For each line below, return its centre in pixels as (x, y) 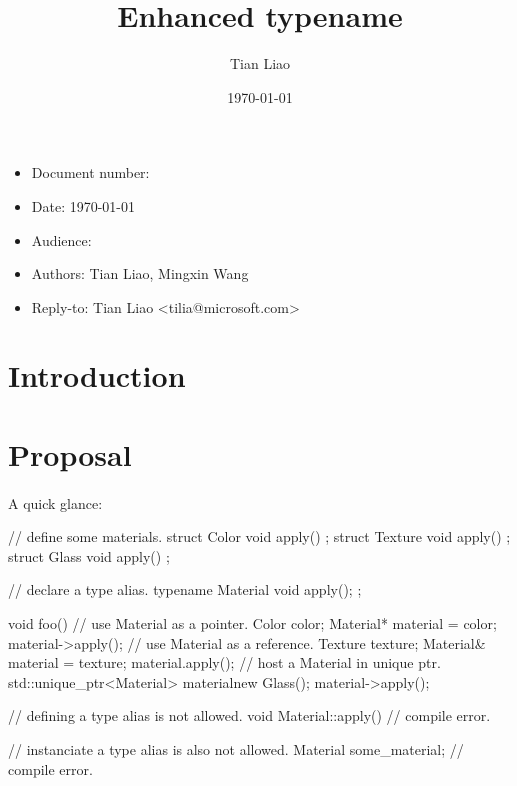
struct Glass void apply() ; (89, 555)
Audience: (61, 239)
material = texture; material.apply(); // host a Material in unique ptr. (224, 662)
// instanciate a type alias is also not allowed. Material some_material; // (236, 748)
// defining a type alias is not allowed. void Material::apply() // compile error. (249, 715)
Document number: (90, 172)
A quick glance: (55, 502)
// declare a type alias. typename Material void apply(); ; (185, 589)
